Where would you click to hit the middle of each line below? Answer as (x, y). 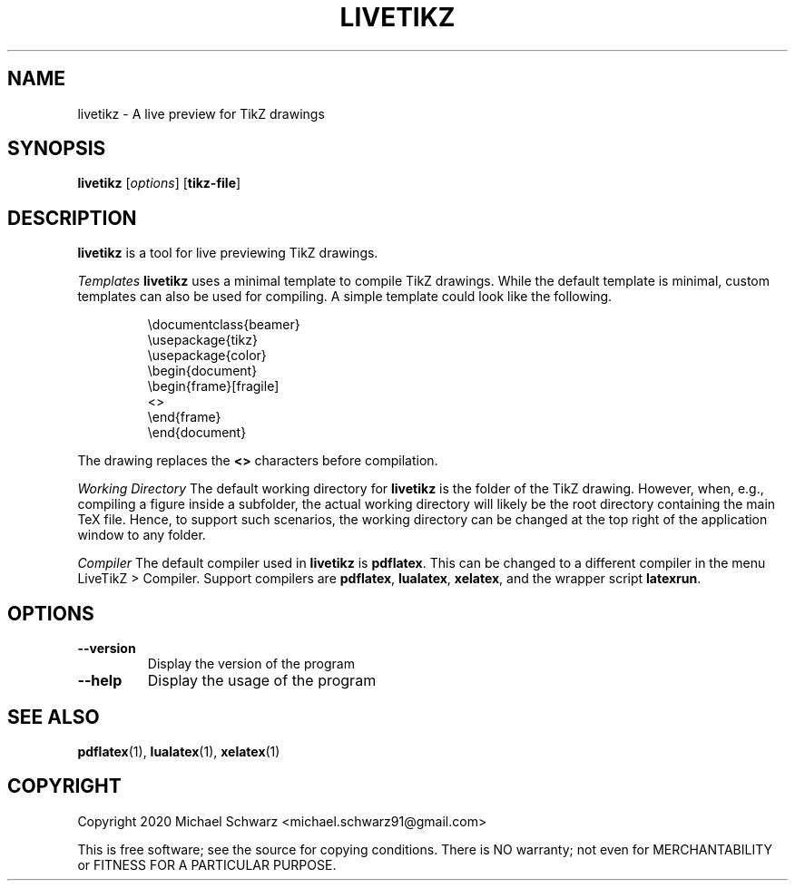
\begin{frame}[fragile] (213, 386)
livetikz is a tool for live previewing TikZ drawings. (228, 253)
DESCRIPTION (72, 218)
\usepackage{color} (207, 356)
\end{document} (197, 433)
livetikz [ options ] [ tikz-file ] (159, 183)
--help (100, 681)
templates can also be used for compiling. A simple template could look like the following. (345, 297)
